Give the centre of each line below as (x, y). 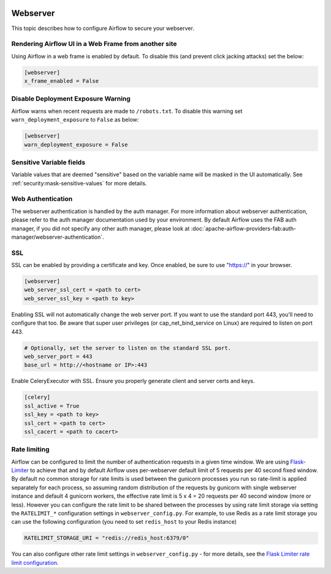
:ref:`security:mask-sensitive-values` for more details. (79, 183)
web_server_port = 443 (58, 357)
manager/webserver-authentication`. (58, 237)
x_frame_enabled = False (62, 81)
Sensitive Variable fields (48, 162)
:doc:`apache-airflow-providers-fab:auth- (244, 228)
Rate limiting (30, 449)
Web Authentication (42, 199)
